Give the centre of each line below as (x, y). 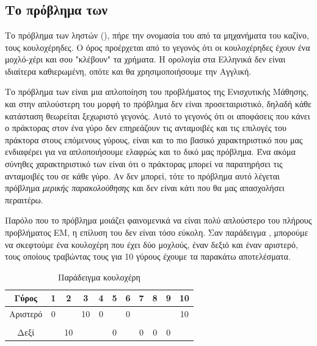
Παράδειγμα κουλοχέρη (99, 276)
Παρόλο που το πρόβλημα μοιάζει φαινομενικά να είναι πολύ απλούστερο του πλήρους (158, 220)
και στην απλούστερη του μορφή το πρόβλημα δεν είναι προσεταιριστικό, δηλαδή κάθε (158, 103)
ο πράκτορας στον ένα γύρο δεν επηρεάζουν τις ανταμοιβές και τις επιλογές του (146, 128)
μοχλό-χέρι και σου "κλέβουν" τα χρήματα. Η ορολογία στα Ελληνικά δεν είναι (145, 59)
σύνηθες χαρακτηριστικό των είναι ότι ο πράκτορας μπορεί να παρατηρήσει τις (144, 163)
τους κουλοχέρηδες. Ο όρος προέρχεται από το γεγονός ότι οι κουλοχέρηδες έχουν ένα (158, 47)
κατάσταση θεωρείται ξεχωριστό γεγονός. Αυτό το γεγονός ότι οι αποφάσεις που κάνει (158, 115)
